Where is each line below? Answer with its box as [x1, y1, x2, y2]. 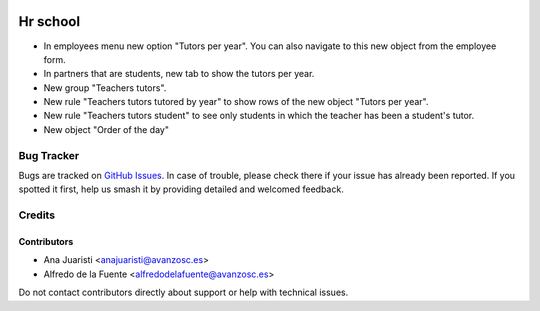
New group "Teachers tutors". [43, 81, 167, 94]
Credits [18, 208, 55, 222]
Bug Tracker [18, 148, 80, 162]
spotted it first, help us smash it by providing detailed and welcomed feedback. [18, 183, 344, 195]
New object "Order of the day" [43, 123, 170, 135]
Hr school [18, 13, 80, 30]
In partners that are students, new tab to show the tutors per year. [43, 68, 315, 80]
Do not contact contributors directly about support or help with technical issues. [18, 286, 349, 299]
